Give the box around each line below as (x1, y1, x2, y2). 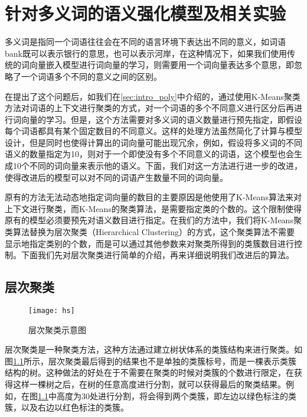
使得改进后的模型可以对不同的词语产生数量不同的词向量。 (5, 171, 228, 183)
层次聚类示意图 (28, 323, 86, 335)
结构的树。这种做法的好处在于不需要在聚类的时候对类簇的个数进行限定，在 (5, 366, 294, 379)
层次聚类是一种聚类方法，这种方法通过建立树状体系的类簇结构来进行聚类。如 (5, 343, 302, 356)
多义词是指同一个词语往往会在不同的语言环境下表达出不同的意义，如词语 (5, 35, 286, 48)
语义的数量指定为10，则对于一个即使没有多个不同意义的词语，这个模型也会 (5, 148, 294, 160)
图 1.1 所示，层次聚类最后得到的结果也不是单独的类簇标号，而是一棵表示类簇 (5, 354, 296, 367)
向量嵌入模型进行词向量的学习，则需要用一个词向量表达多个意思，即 (29, 58, 294, 71)
